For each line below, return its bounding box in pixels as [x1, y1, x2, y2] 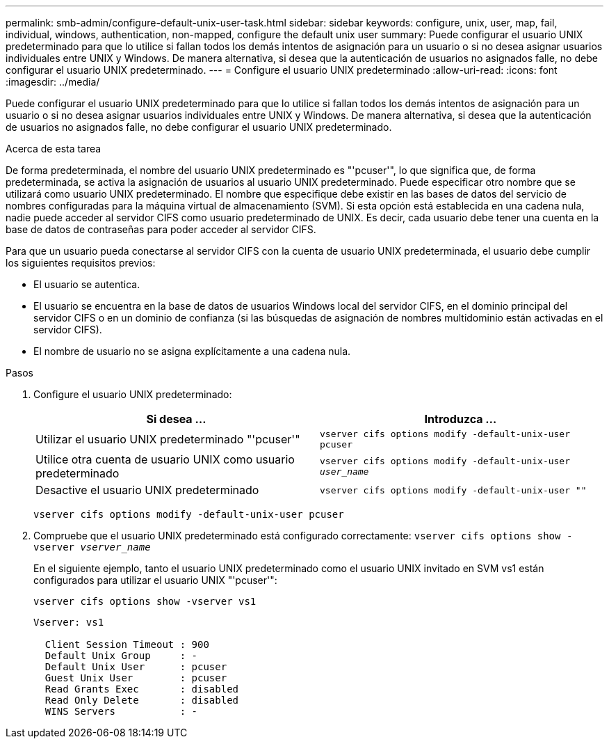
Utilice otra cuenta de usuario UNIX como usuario [35, 452, 295, 466]
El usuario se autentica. [33, 278, 140, 290]
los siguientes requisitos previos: [6, 257, 156, 269]
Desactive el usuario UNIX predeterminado [35, 483, 259, 497]
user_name [320, 466, 369, 477]
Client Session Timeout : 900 [44, 639, 209, 650]
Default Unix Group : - [44, 650, 198, 661]
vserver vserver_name [33, 541, 151, 553]
